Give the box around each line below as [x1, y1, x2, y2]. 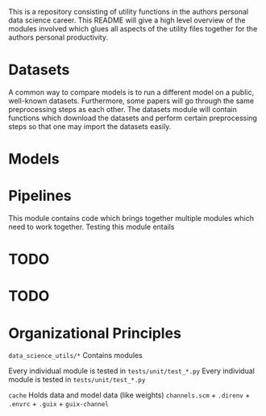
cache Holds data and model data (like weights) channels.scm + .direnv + [8, 390, 251, 400]
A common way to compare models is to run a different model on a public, [8, 87, 255, 97]
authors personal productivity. [8, 32, 109, 42]
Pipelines [8, 187, 73, 205]
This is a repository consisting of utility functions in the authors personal [8, 7, 248, 16]
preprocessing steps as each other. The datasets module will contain [8, 104, 238, 114]
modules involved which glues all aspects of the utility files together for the [8, 24, 258, 33]
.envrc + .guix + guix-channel [8, 399, 109, 409]
